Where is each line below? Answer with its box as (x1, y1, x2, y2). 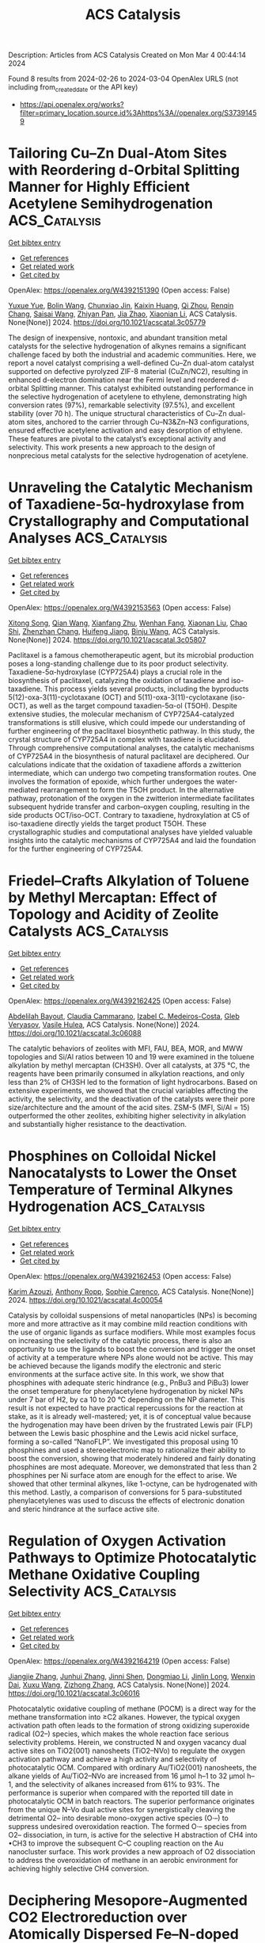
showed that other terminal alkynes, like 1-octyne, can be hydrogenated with (8, 1479, 258, 1488)
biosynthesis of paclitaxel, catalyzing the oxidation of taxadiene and (8, 675, 229, 685)
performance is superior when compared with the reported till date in (8, 1788, 233, 1797)
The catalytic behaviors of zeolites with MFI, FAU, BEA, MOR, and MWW (8, 1044, 243, 1053)
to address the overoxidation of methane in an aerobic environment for (8, 1855, 239, 1865)
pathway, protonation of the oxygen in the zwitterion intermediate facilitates (8, 793, 255, 803)
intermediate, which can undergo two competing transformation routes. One (8, 768, 257, 777)
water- (216, 777, 238, 786)
